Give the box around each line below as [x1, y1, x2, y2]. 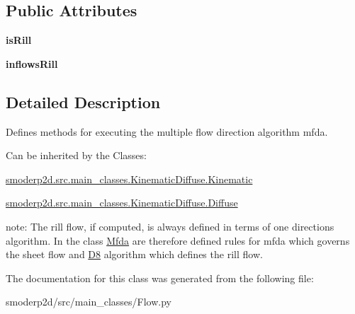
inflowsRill [6, 56, 58, 71]
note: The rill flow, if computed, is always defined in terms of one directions [6, 219, 334, 233]
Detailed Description [6, 91, 161, 112]
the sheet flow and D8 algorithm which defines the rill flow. [6, 247, 263, 262]
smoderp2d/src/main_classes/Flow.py [6, 294, 171, 309]
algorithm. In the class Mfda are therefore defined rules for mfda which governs [6, 233, 350, 248]
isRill [6, 33, 32, 47]
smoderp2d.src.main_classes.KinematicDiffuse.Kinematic [6, 171, 253, 186]
